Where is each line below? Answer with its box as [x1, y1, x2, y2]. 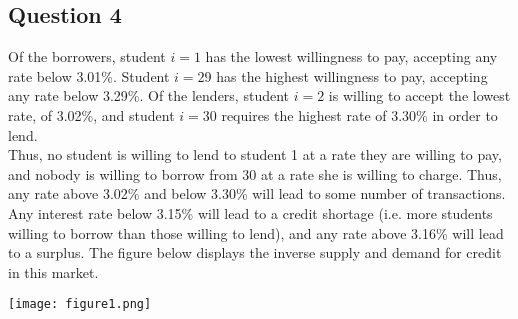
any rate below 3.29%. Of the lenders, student [8, 85, 290, 106]
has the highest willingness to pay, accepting [216, 65, 488, 86]
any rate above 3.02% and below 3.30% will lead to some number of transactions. [8, 183, 506, 204]
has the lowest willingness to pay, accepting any [205, 46, 498, 67]
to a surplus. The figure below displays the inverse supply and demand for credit [8, 242, 502, 263]
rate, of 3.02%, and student [8, 104, 175, 125]
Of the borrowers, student [8, 46, 166, 67]
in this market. [8, 261, 99, 282]
